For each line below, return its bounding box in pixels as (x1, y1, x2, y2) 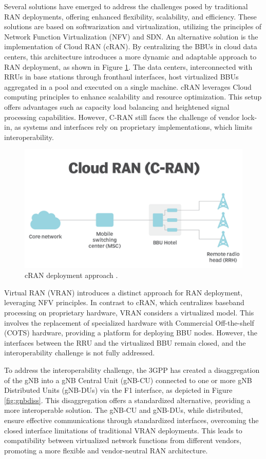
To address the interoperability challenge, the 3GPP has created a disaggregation (4, 365, 260, 375)
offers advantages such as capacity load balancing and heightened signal (4, 101, 230, 112)
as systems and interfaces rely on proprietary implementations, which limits (14, 122, 253, 132)
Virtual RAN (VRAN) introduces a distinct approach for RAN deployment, (4, 287, 243, 297)
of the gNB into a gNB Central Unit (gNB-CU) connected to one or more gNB (4, 374, 252, 385)
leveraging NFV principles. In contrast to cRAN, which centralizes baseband (4, 297, 244, 308)
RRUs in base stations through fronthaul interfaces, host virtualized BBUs (4, 71, 239, 82)
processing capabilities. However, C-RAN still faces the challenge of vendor (4, 111, 240, 122)
